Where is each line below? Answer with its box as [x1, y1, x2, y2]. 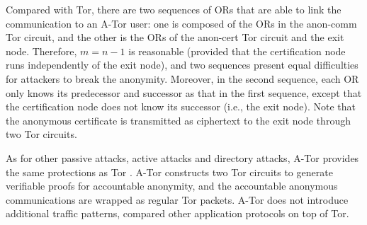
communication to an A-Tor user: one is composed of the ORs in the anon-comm [6, 16, 357, 30]
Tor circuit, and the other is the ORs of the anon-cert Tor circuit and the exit [6, 30, 344, 45]
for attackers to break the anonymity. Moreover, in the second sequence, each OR [6, 71, 359, 86]
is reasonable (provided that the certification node [128, 43, 346, 58]
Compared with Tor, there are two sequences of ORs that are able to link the [6, 2, 341, 16]
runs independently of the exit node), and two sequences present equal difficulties [6, 57, 358, 72]
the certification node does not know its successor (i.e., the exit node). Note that [6, 99, 356, 114]
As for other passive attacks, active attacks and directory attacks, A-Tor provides [6, 150, 359, 165]
